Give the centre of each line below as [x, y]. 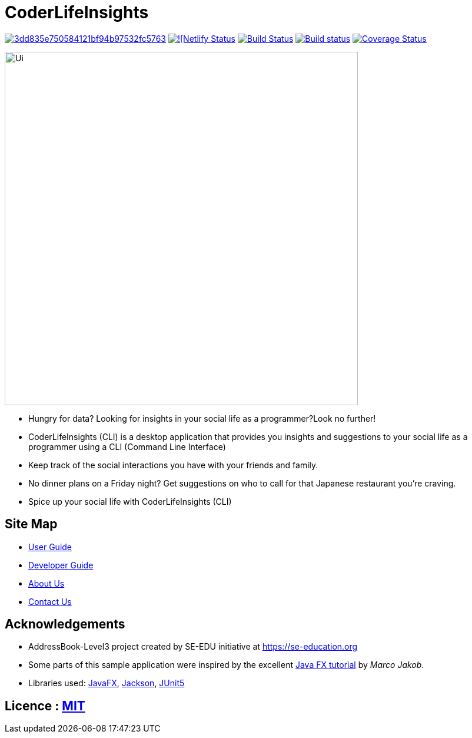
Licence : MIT [45, 706]
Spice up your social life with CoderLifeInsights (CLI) [130, 501]
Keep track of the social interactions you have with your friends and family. [173, 465]
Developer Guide [61, 565]
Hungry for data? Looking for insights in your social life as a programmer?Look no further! [202, 418]
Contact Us [50, 601]
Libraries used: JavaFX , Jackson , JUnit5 [107, 683]
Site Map [31, 524]
